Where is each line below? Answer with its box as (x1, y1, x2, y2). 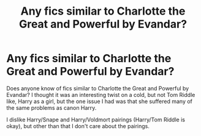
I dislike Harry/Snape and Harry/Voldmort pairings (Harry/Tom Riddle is (6, 116, 186, 123)
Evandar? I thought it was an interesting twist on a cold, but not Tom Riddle (6, 91, 195, 98)
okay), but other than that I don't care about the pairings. (6, 122, 150, 129)
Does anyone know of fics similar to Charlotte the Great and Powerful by (6, 84, 189, 92)
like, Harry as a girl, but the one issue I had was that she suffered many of (6, 98, 193, 105)
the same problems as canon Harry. (6, 104, 97, 111)
